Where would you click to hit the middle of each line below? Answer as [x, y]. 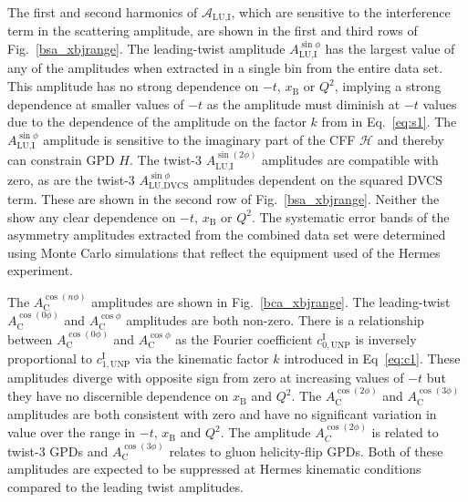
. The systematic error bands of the [350, 216]
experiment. [40, 270]
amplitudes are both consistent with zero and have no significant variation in [222, 413]
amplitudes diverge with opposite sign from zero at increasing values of [206, 377]
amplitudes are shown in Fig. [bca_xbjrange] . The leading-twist [271, 301]
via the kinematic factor [202, 358]
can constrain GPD [61, 160]
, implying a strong [388, 86]
